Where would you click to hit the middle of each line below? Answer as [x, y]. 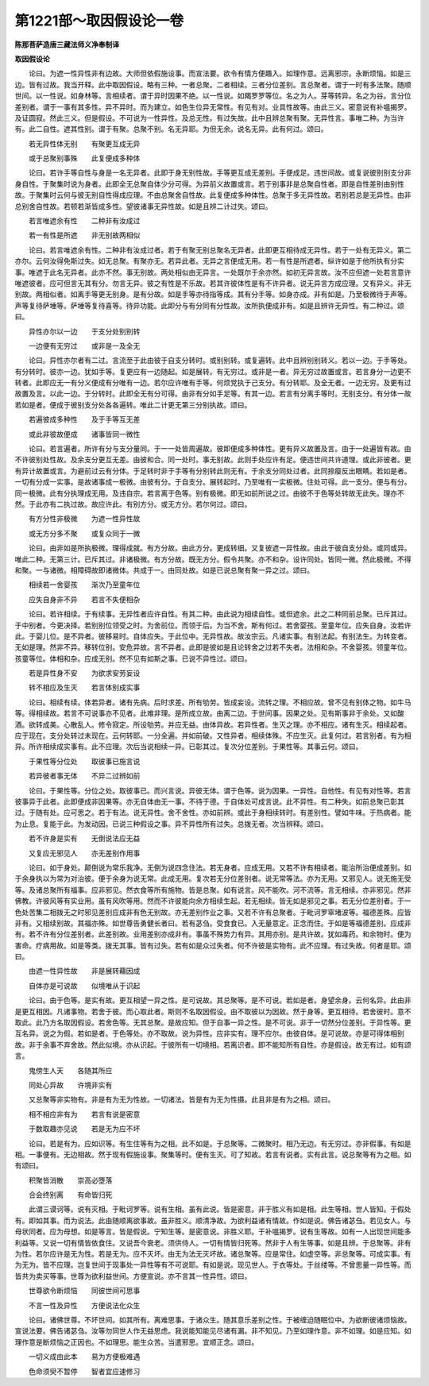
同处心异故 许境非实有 [70, 1085]
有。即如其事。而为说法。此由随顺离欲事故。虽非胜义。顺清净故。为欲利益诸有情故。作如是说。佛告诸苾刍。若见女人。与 [213, 1220]
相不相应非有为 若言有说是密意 [84, 1114]
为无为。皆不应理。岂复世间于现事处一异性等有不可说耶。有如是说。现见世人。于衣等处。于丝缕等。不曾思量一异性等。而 [213, 1265]
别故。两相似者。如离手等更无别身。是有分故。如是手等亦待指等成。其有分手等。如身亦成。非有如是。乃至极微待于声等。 [213, 295]
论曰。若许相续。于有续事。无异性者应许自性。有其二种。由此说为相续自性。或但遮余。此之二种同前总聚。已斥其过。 [220, 614]
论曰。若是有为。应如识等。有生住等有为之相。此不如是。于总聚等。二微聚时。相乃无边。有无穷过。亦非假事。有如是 [220, 1143]
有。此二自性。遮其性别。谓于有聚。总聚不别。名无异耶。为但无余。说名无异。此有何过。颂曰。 [171, 129]
